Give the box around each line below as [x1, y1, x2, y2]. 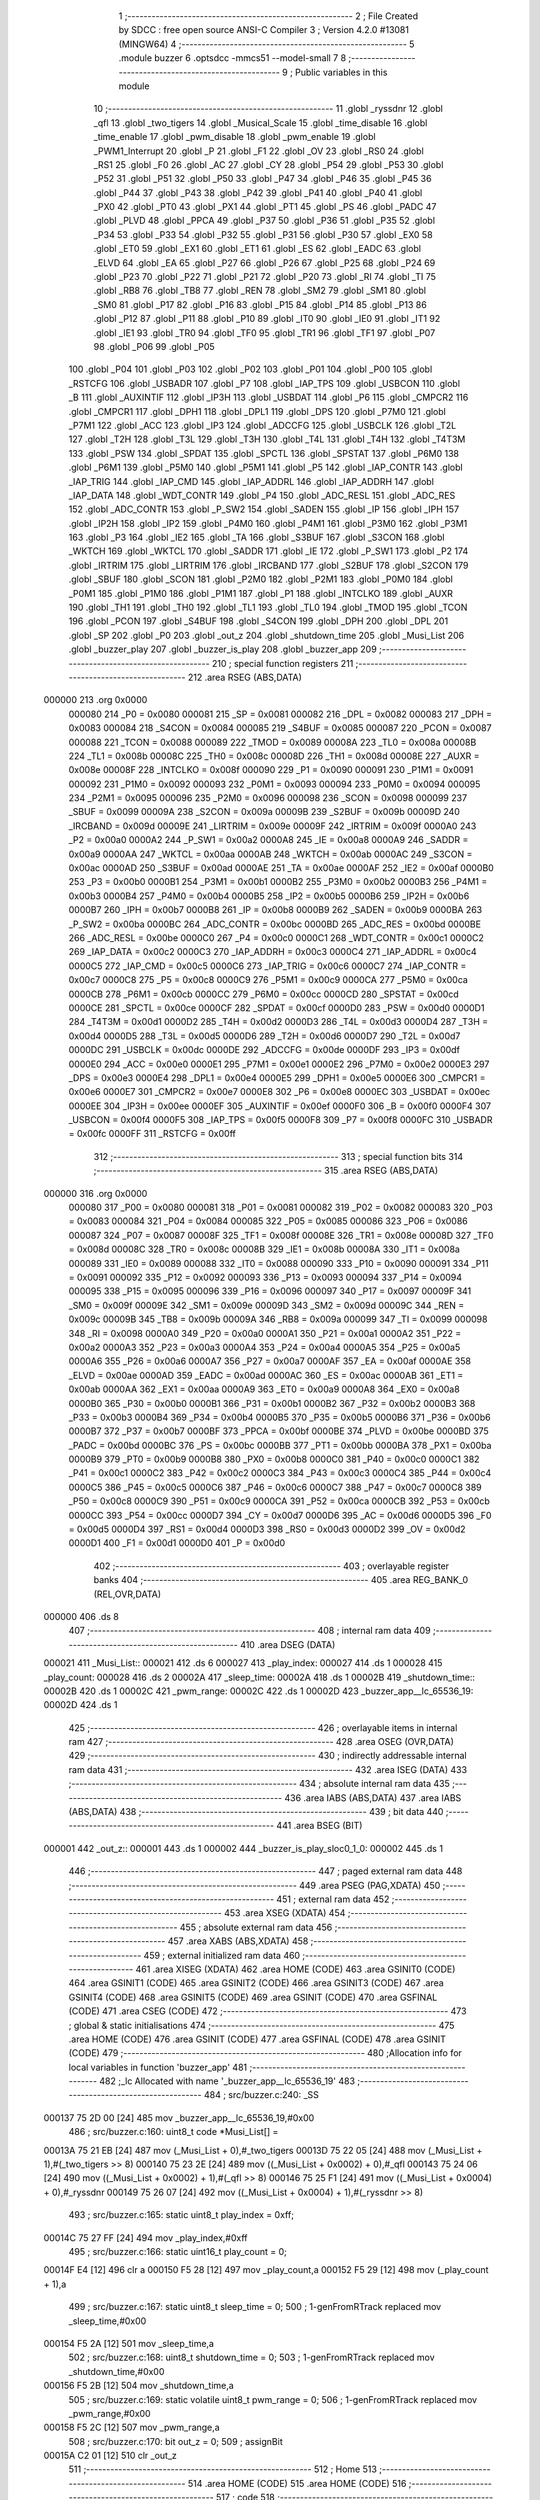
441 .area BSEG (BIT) [276, 1820, 363, 1832]
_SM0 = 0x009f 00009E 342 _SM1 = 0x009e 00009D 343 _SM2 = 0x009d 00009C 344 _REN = [68, 1299, 465, 1311]
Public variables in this [295, 66, 388, 78]
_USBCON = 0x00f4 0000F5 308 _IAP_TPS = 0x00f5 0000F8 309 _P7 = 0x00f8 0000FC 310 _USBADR [68, 1114, 493, 1126]
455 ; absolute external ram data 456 [179, 1921, 333, 1933]
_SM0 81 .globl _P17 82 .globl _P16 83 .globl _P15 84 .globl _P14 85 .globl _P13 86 [93, 298, 427, 310]
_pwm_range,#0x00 [68, 2407, 151, 2419]
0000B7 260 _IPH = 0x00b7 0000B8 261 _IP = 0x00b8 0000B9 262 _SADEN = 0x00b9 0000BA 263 [68, 904, 483, 916]
